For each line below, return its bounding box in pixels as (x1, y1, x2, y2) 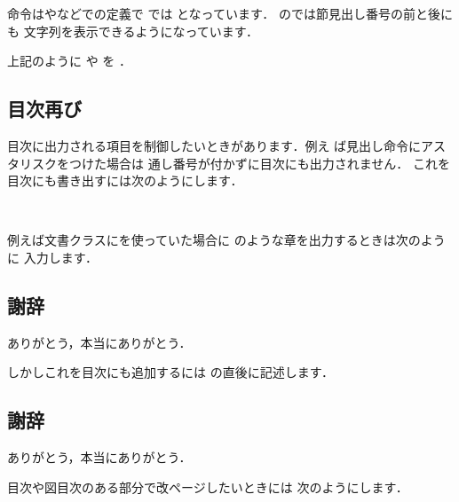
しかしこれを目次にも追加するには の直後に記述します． (7, 363, 335, 381)
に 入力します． (7, 247, 99, 266)
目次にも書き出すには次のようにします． (7, 171, 243, 190)
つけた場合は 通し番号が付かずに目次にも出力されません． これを (68, 153, 450, 172)
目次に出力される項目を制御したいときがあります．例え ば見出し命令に (7, 136, 422, 154)
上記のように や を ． (7, 51, 131, 70)
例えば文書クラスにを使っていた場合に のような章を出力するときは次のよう (7, 231, 446, 249)
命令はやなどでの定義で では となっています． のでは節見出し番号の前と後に (7, 4, 454, 22)
